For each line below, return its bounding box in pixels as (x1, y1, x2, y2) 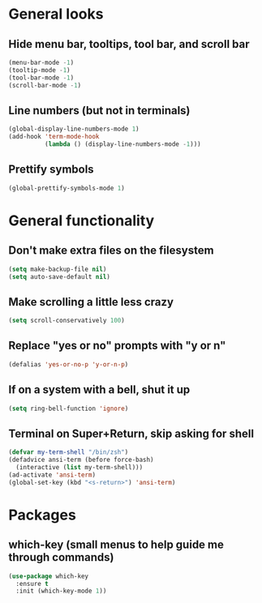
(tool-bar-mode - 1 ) (8, 74, 75, 82)
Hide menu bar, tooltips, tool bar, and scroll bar (8, 37, 250, 51)
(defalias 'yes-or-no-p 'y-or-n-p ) (8, 360, 129, 369)
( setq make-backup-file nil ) (8, 265, 107, 273)
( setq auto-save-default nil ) (8, 272, 111, 280)
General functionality (8, 212, 155, 229)
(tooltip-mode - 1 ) (8, 66, 71, 74)
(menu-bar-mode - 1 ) (8, 58, 75, 66)
